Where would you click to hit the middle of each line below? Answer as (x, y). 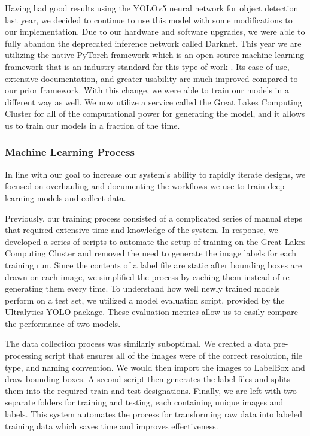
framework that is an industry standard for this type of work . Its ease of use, (147, 66)
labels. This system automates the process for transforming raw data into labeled (154, 414)
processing (24, 355)
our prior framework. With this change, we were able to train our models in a (147, 90)
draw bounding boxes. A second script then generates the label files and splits (148, 379)
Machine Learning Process (70, 152)
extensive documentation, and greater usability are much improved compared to (151, 78)
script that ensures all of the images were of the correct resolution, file (174, 355)
